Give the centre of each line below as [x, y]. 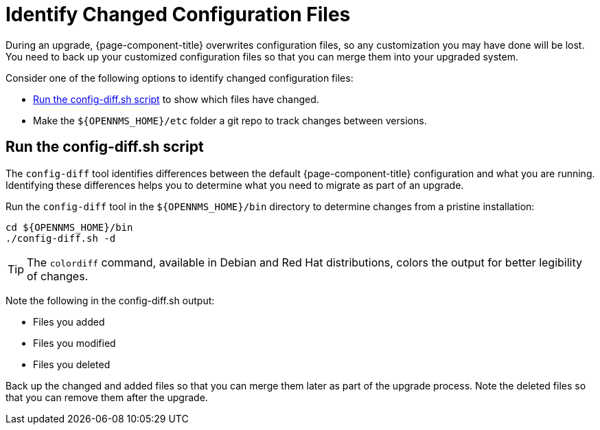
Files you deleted [72, 364]
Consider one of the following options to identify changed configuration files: [180, 78]
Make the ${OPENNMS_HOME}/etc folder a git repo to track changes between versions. [230, 120]
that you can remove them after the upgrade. [107, 397]
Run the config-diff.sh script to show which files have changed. [176, 99]
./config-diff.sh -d [61, 238]
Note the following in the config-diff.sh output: [110, 300]
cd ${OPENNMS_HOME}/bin [69, 227]
